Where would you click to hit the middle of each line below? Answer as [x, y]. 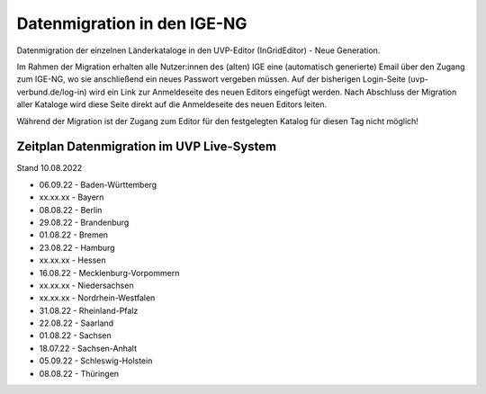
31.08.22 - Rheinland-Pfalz [89, 310]
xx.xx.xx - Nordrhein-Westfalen [97, 298]
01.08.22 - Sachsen [75, 336]
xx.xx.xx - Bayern [72, 197]
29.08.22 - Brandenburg [84, 222]
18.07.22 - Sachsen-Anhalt [88, 348]
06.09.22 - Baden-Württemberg [98, 184]
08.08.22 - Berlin [71, 210]
